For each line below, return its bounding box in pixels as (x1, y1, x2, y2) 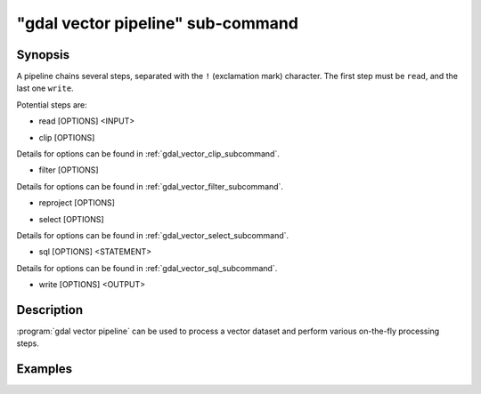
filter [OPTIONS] (38, 165, 99, 175)
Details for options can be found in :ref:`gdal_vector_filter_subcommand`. (16, 181, 284, 191)
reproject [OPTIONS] (38, 197, 116, 208)
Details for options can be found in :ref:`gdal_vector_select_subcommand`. (16, 229, 289, 240)
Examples (16, 361, 73, 377)
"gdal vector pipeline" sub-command (16, 13, 298, 33)
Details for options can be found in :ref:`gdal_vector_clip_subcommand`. (16, 149, 280, 159)
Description (16, 302, 84, 318)
